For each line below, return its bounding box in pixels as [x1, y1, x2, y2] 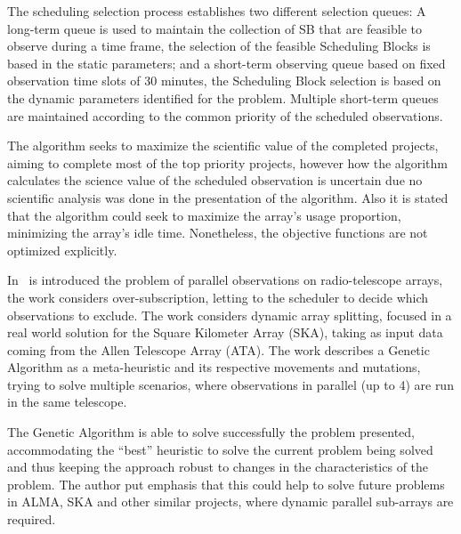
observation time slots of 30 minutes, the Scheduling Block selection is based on [7, 71, 441, 90]
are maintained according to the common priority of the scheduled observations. [7, 106, 443, 125]
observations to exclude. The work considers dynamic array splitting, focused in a [7, 305, 452, 324]
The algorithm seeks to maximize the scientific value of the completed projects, [7, 136, 439, 155]
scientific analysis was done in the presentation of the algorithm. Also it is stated [7, 188, 449, 206]
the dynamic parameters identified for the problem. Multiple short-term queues [7, 88, 439, 107]
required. [7, 510, 56, 529]
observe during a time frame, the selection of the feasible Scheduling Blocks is [7, 36, 431, 55]
